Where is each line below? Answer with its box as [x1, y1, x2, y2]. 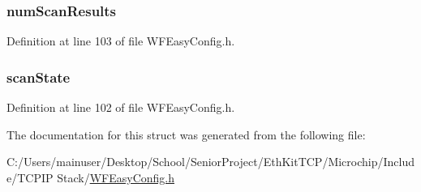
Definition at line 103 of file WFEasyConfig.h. [6, 32, 235, 49]
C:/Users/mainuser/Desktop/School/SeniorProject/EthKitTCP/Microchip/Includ [6, 153, 415, 170]
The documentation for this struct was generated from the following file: [6, 126, 366, 143]
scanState [6, 66, 71, 87]
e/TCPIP [6, 169, 54, 186]
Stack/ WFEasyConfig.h [57, 169, 174, 186]
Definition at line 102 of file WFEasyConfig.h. [6, 99, 235, 116]
